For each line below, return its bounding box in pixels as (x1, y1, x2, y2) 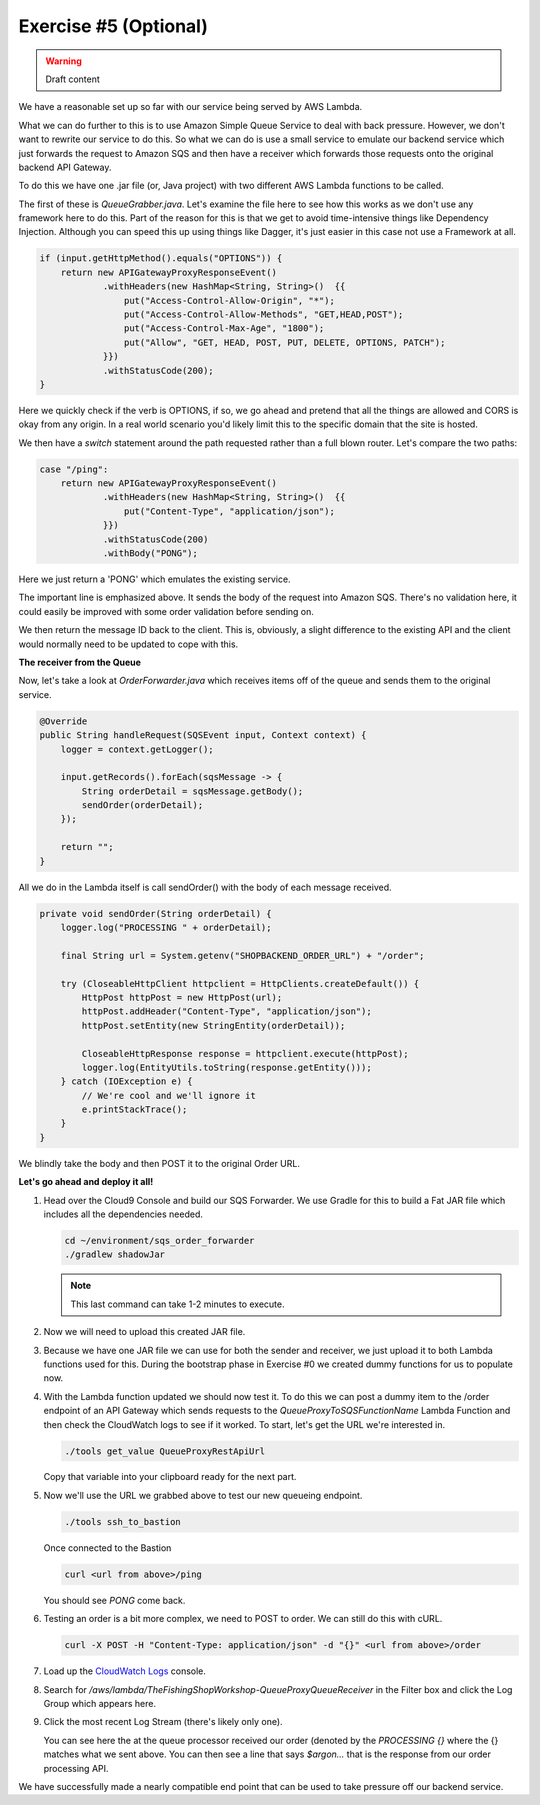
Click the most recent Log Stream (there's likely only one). (43, 1716, 284, 1728)
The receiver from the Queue (18, 656, 142, 668)
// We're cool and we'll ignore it (81, 1090, 257, 1101)
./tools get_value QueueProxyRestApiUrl (64, 1445, 265, 1457)
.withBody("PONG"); (102, 548, 199, 559)
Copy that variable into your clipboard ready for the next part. (43, 1471, 297, 1483)
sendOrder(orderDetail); (81, 800, 204, 811)
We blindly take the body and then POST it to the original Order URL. (18, 1157, 300, 1169)
